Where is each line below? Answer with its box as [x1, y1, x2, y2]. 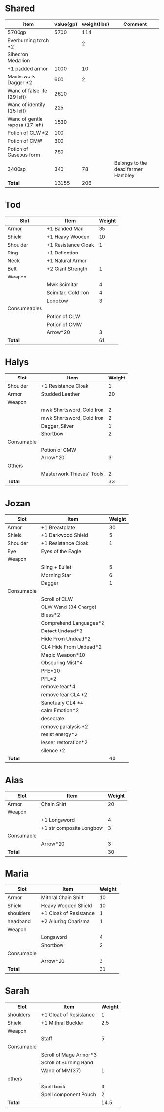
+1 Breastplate [41, 524, 76, 531]
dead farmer [114, 165, 143, 172]
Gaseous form [7, 152, 40, 158]
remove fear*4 [41, 683, 76, 690]
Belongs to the [114, 159, 147, 166]
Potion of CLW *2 [7, 129, 49, 136]
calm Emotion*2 [41, 707, 79, 714]
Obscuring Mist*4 [41, 659, 83, 666]
